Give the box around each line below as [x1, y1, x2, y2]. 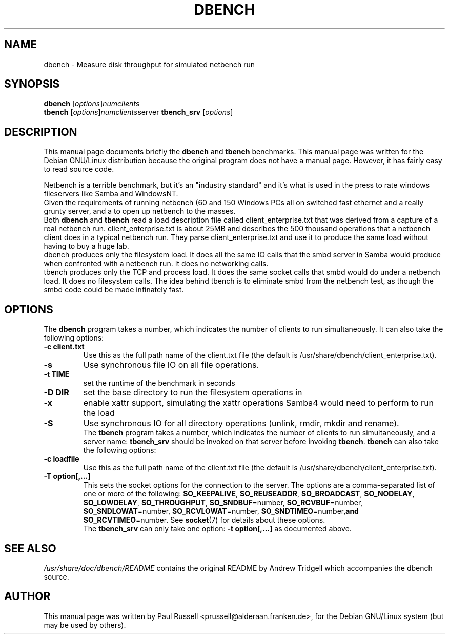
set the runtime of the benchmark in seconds [83, 378, 235, 388]
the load [83, 408, 115, 418]
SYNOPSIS [4, 77, 60, 91]
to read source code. [44, 165, 114, 174]
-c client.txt [44, 342, 85, 351]
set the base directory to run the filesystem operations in [83, 387, 302, 398]
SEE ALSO [4, 542, 56, 555]
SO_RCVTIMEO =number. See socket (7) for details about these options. [83, 515, 325, 525]
